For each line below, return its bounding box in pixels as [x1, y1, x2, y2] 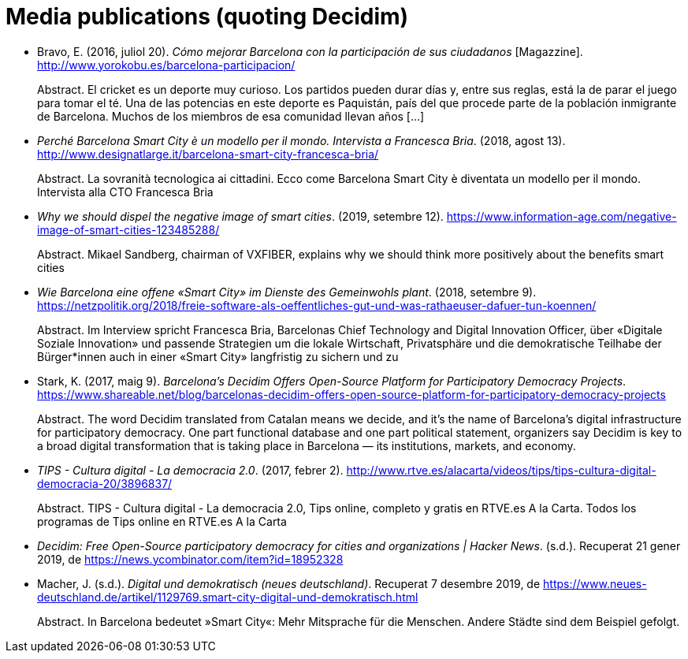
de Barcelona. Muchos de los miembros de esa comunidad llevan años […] [37, 109, 425, 123]
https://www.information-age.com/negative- [446, 209, 677, 223]
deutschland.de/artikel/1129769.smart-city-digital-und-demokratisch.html [37, 590, 418, 604]
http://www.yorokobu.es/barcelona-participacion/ [37, 58, 296, 72]
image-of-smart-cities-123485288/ [37, 222, 220, 236]
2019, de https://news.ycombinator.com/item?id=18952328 [37, 552, 344, 566]
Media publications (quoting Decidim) [6, 3, 409, 30]
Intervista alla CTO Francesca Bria [37, 184, 214, 199]
